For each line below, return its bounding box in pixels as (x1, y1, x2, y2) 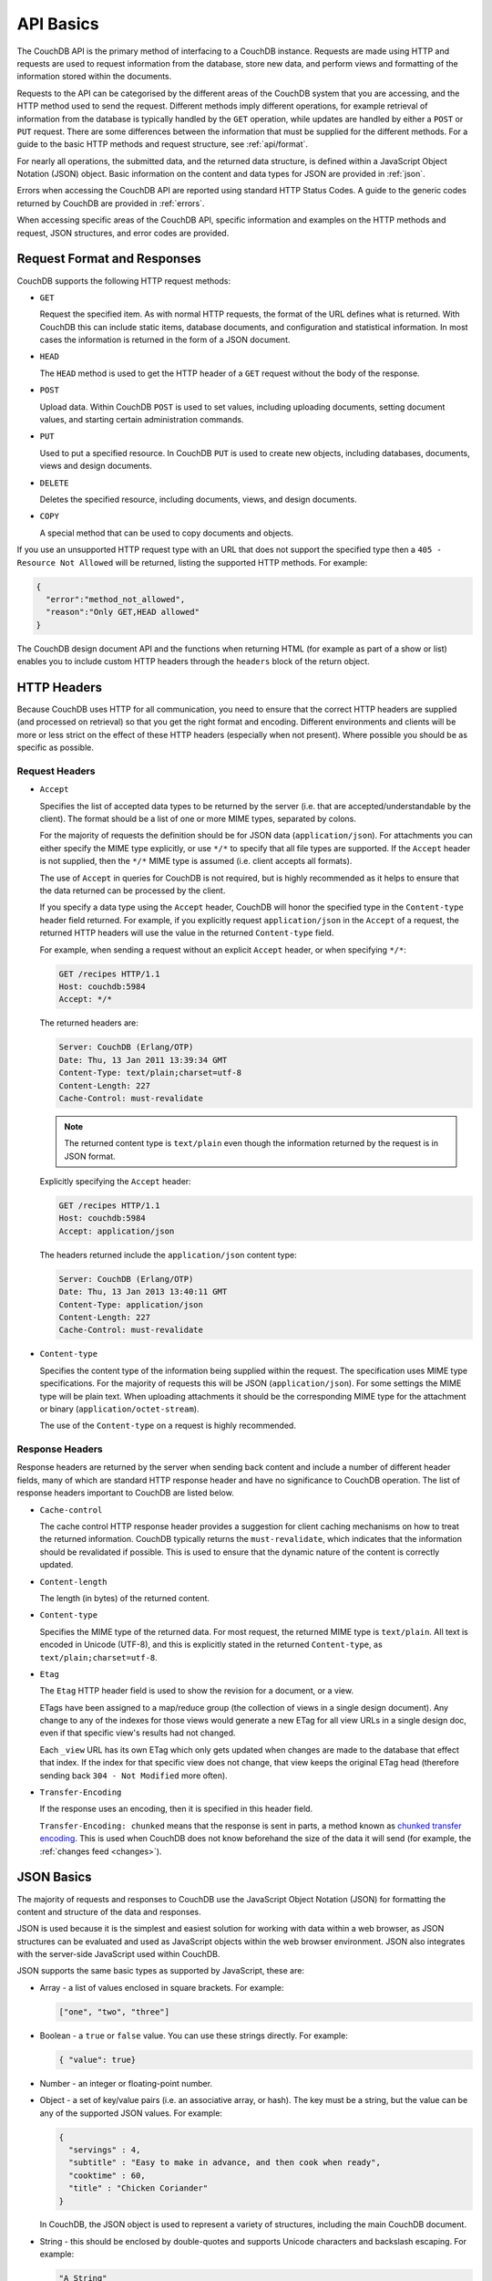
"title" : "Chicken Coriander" (68, 2183, 209, 2193)
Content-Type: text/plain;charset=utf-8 (58, 1068, 241, 1078)
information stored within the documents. (16, 71, 172, 82)
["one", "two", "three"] (58, 2006, 170, 2016)
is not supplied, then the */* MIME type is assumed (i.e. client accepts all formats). (39, 856, 353, 867)
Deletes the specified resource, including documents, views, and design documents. (39, 494, 357, 505)
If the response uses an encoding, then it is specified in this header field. (39, 1803, 313, 1815)
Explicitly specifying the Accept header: (39, 1176, 191, 1187)
